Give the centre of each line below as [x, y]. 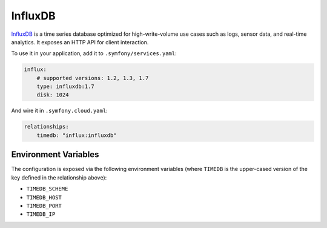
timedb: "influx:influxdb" [77, 135]
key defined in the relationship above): [59, 177]
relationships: [46, 127]
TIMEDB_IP [41, 214]
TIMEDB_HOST [44, 197]
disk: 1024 [53, 95]
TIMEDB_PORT [44, 206]
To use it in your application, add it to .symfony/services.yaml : [94, 53]
